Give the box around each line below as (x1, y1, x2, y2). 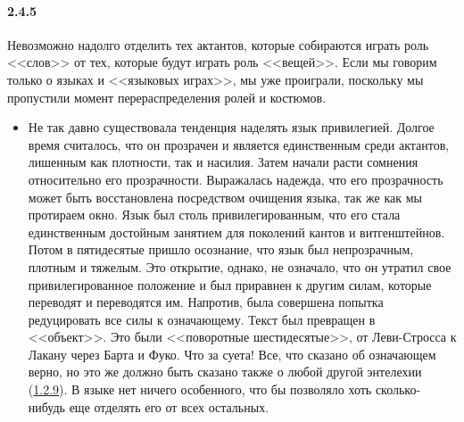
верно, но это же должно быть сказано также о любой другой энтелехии (28, 362, 422, 381)
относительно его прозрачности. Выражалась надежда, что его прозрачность (28, 170, 443, 188)
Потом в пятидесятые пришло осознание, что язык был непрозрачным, (28, 240, 414, 259)
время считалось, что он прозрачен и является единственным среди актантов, (28, 135, 450, 153)
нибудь (28, 397, 65, 416)
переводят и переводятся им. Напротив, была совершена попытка (28, 293, 384, 311)
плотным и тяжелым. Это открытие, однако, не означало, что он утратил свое (28, 257, 452, 276)
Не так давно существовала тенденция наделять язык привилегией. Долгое (28, 118, 435, 137)
